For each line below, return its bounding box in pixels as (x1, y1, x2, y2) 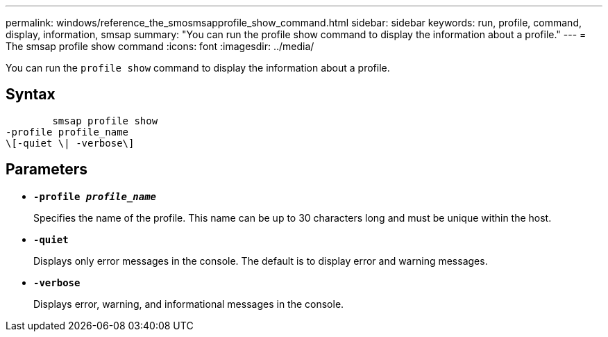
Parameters (6, 161, 87, 179)
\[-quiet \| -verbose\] (6, 137, 135, 149)
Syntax (6, 85, 56, 104)
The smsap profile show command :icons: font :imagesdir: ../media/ (6, 40, 314, 52)
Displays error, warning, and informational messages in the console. (33, 297, 344, 310)
